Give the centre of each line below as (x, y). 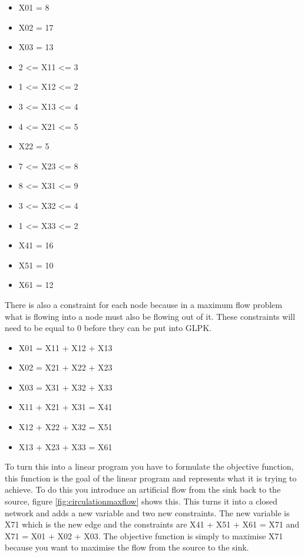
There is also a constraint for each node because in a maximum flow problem (143, 304)
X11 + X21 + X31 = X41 (65, 407)
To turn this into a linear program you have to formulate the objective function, (149, 466)
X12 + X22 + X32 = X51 (65, 427)
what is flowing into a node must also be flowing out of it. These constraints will (150, 316)
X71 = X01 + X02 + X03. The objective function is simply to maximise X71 (144, 535)
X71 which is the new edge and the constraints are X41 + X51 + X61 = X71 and (152, 524)
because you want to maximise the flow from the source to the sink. (127, 547)
